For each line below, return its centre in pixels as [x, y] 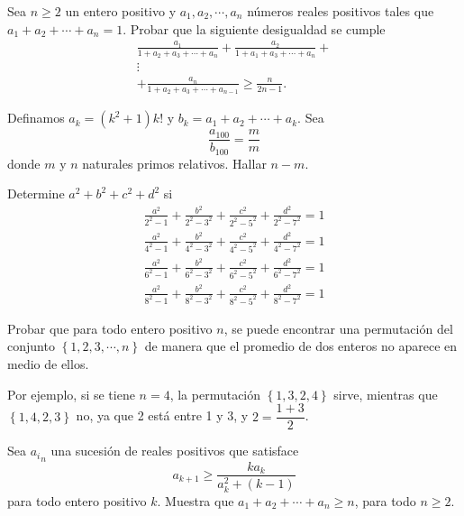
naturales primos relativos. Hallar [174, 163]
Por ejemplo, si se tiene [71, 394]
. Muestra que [196, 500]
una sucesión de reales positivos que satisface [175, 451]
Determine [36, 193]
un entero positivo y [121, 11]
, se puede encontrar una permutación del [338, 328]
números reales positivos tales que [341, 11]
